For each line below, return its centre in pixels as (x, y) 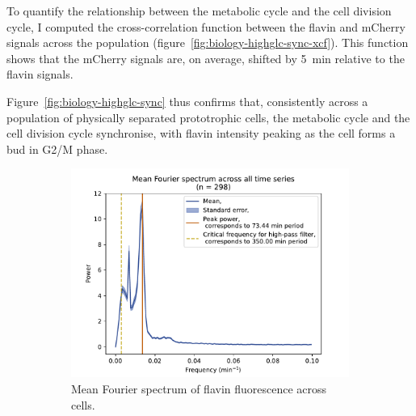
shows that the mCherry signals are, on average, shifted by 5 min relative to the (206, 58)
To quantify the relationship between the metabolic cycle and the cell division (199, 11)
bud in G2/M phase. (57, 149)
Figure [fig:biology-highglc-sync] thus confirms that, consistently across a (187, 101)
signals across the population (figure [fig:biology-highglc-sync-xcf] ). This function (208, 42)
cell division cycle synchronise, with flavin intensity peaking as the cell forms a (201, 133)
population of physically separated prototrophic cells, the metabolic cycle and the (208, 117)
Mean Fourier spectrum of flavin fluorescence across (199, 388)
